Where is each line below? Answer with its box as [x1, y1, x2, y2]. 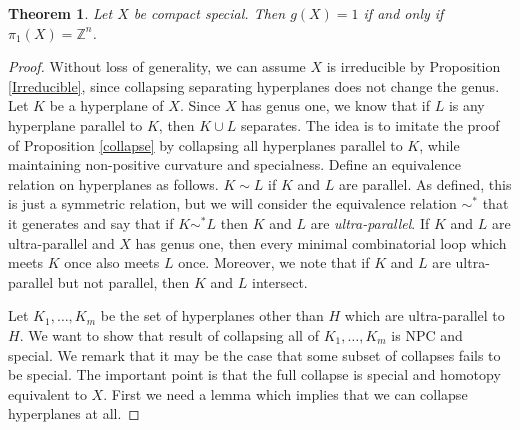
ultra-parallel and [8, 232, 115, 253]
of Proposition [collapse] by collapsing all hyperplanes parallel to [8, 134, 403, 155]
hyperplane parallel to [8, 114, 143, 135]
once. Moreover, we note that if [178, 252, 370, 273]
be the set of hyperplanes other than [100, 305, 324, 326]
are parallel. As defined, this [338, 173, 512, 194]
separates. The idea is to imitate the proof [240, 114, 500, 135]
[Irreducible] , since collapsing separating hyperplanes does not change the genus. [8, 75, 500, 96]
